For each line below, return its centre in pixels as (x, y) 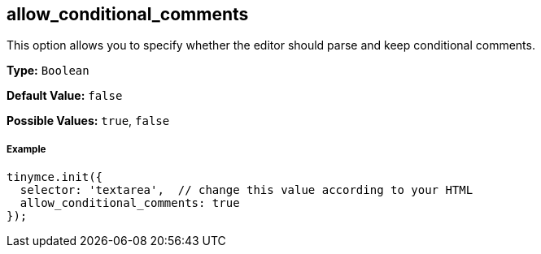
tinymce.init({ (55, 177)
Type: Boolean (48, 71)
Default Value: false (65, 96)
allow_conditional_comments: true (130, 203)
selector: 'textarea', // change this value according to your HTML (247, 190)
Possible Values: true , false (88, 121)
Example (26, 149)
